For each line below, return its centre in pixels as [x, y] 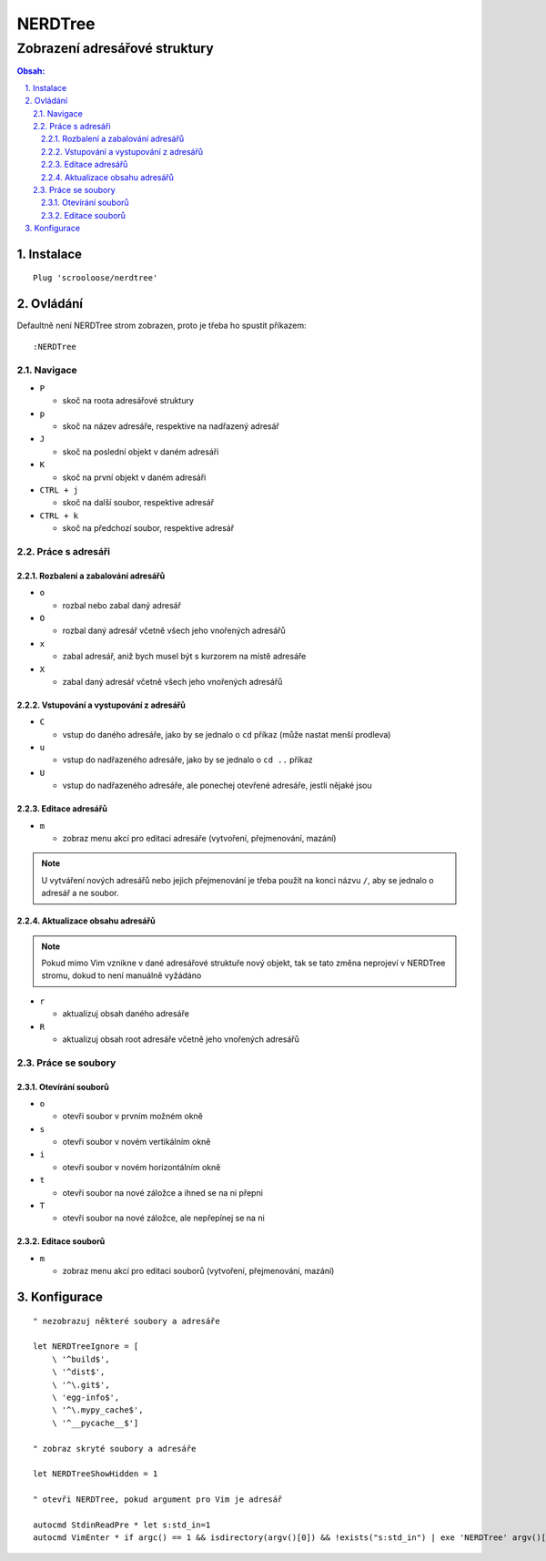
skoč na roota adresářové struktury [128, 401]
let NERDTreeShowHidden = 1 [96, 1474]
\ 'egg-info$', [86, 1397]
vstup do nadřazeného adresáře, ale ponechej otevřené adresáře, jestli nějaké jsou [217, 786]
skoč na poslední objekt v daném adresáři [141, 452]
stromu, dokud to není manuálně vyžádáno [121, 975]
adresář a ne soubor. [80, 893]
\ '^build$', [81, 1359]
